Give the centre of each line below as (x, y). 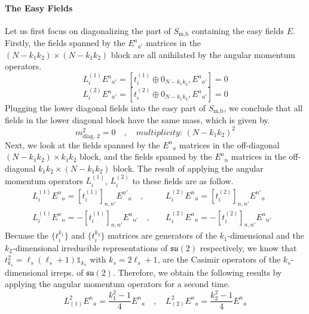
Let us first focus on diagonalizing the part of (88, 30)
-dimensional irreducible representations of (90, 247)
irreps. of (67, 272)
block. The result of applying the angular (188, 168)
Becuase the (27, 235)
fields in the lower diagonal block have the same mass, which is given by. (137, 120)
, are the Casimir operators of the (219, 259)
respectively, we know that (248, 247)
